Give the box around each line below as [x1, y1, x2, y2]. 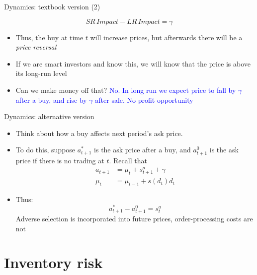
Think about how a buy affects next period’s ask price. [15, 128, 183, 138]
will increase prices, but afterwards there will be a [90, 32, 243, 42]
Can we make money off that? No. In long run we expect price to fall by [15, 84, 236, 95]
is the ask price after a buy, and [94, 144, 191, 155]
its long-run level [15, 68, 67, 78]
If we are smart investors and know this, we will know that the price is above [15, 58, 251, 69]
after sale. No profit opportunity [95, 94, 193, 105]
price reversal [15, 42, 57, 52]
